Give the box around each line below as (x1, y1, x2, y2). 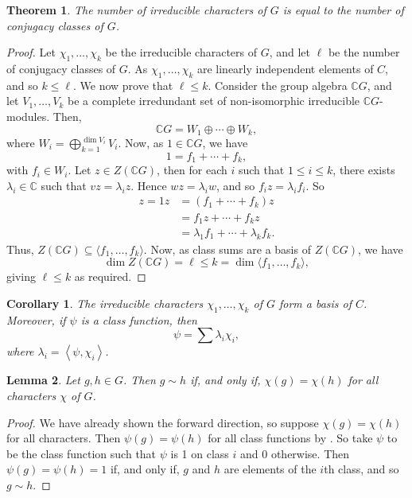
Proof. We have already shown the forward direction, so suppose (6, 414, 319, 430)
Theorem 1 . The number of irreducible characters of (6, 2, 266, 18)
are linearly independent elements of (196, 60, 374, 76)
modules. (6, 107, 50, 124)
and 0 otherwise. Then (240, 445, 350, 461)
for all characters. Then (6, 430, 121, 446)
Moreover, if (6, 311, 66, 328)
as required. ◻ (74, 268, 146, 285)
